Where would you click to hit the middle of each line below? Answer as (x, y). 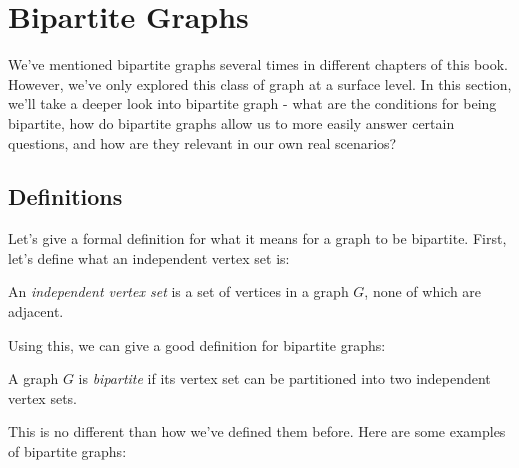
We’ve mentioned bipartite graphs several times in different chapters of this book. (258, 64)
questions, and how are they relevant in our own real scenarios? (202, 142)
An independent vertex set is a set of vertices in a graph (178, 291)
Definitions (65, 196)
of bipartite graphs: (67, 451)
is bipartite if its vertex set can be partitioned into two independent (284, 378)
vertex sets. (43, 397)
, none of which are (423, 291)
